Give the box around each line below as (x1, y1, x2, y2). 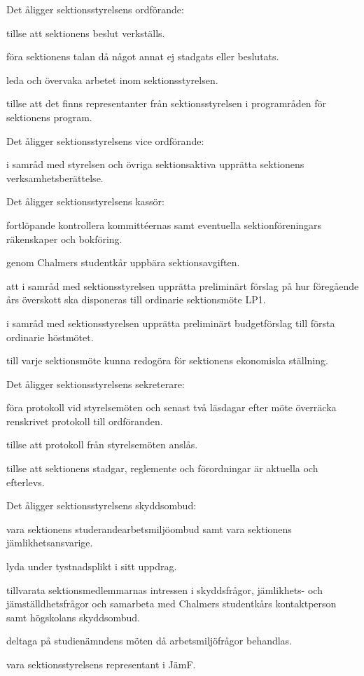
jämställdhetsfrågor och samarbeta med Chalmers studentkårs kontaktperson (6, 596, 337, 611)
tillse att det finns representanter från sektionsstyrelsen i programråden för (6, 96, 327, 111)
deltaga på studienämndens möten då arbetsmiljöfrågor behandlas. (6, 633, 293, 648)
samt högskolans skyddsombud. (6, 609, 140, 624)
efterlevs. (6, 474, 45, 489)
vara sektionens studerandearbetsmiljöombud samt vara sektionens (6, 521, 292, 536)
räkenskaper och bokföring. (6, 231, 122, 246)
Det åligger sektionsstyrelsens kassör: (6, 194, 164, 209)
